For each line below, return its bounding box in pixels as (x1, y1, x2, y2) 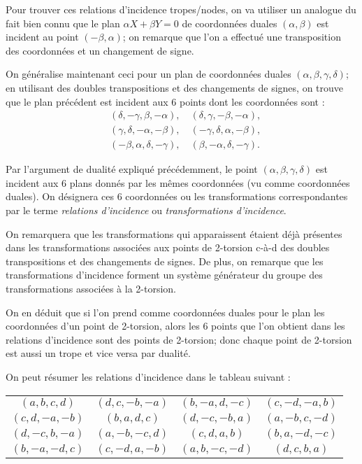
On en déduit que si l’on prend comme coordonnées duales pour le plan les (6, 304, 325, 319)
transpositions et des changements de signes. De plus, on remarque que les (6, 253, 324, 268)
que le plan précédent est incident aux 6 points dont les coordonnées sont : (6, 94, 325, 108)
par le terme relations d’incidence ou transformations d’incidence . (6, 203, 287, 218)
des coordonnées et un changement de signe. (6, 43, 194, 57)
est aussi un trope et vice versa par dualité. (6, 346, 191, 360)
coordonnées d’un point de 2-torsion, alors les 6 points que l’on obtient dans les (6, 318, 345, 333)
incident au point (6, 29, 79, 44)
